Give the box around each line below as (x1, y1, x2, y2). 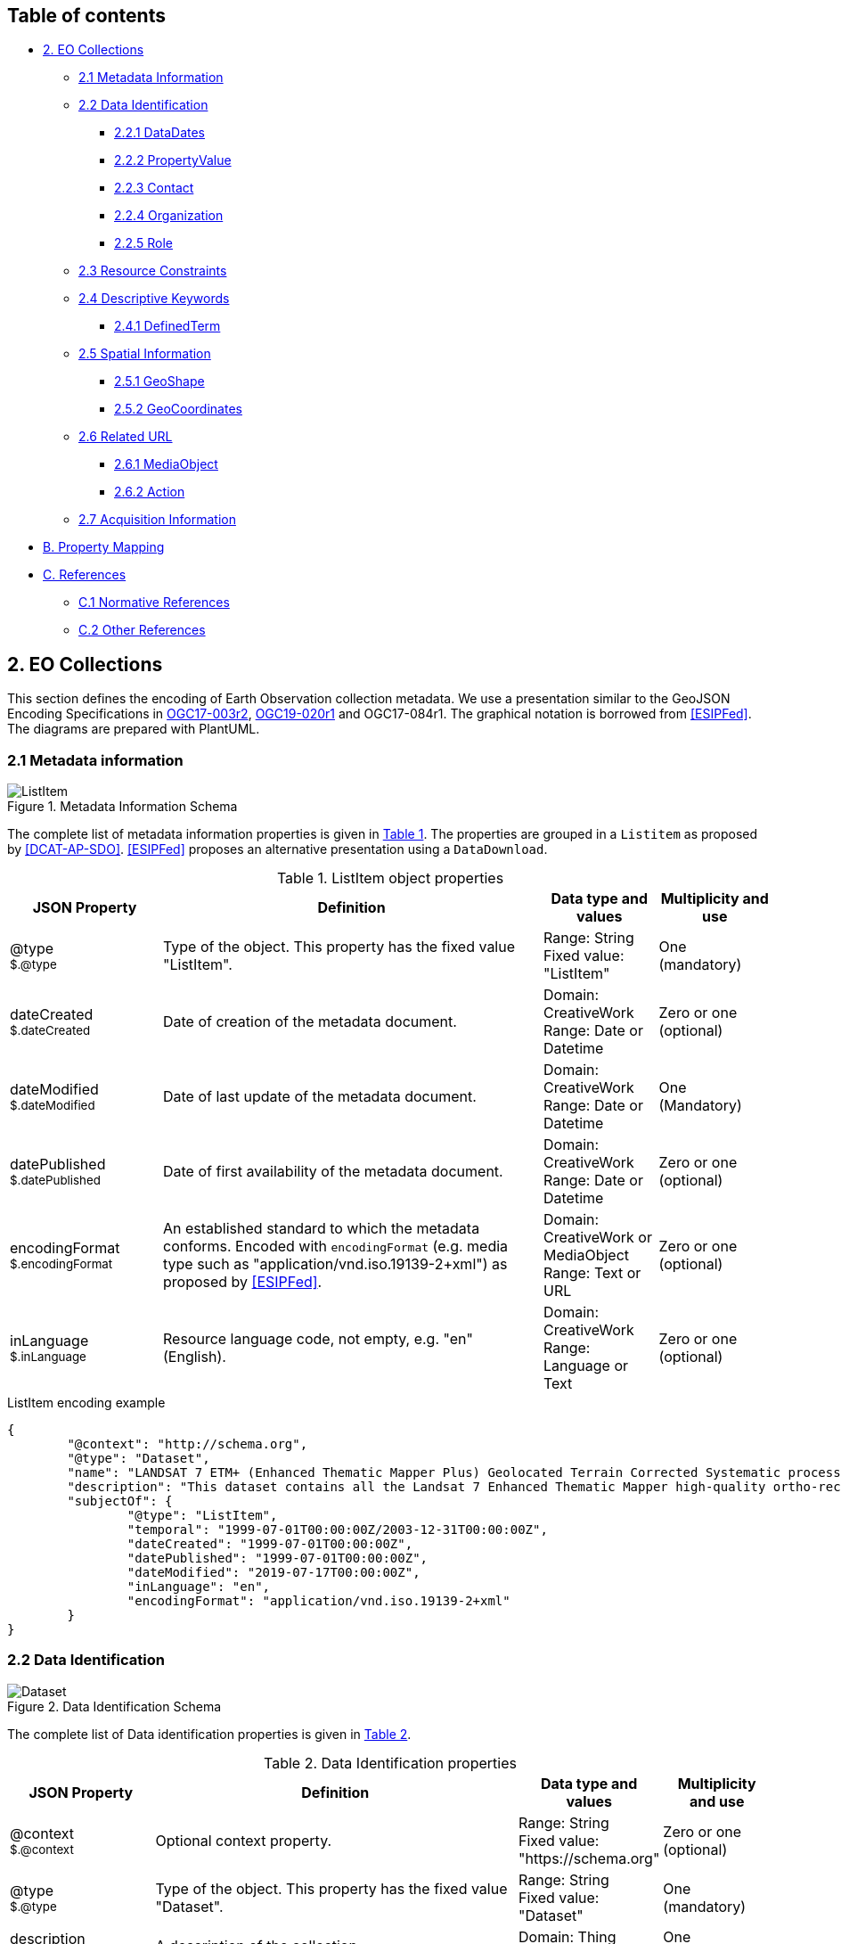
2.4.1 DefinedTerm (114, 318, 221, 334)
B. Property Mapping (43, 539, 165, 555)
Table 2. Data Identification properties (264, 1753, 517, 1772)
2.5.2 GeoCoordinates (114, 401, 242, 417)
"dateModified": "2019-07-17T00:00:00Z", (127, 1565, 420, 1580)
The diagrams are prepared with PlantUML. (7, 721, 260, 737)
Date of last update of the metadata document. (163, 1087, 477, 1106)
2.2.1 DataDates (114, 125, 205, 141)
